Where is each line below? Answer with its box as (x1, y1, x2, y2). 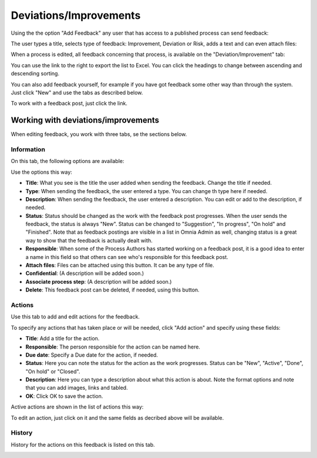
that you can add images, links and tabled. (25, 384, 129, 391)
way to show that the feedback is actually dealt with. (25, 237, 153, 244)
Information (11, 145, 45, 153)
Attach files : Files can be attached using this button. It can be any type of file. (25, 262, 214, 269)
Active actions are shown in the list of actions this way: (11, 403, 144, 410)
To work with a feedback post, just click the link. (11, 100, 127, 107)
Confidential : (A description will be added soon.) (25, 270, 144, 277)
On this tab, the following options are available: (11, 158, 124, 165)
